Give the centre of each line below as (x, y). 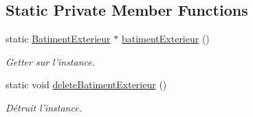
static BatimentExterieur (58, 39)
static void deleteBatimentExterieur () (86, 84)
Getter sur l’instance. (51, 61)
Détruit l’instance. (44, 107)
